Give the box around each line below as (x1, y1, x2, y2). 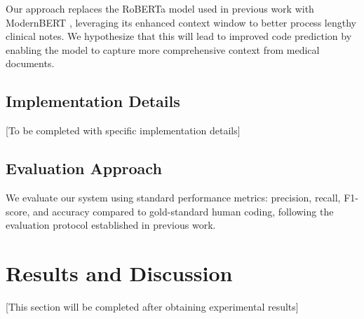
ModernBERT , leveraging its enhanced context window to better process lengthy (6, 15, 356, 29)
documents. (6, 56, 55, 71)
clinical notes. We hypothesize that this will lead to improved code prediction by (6, 29, 352, 43)
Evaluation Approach (6, 157, 162, 179)
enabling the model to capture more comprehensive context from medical (6, 42, 320, 57)
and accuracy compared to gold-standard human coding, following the (32, 204, 334, 218)
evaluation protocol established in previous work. (6, 218, 216, 232)
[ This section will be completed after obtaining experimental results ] (6, 299, 299, 313)
